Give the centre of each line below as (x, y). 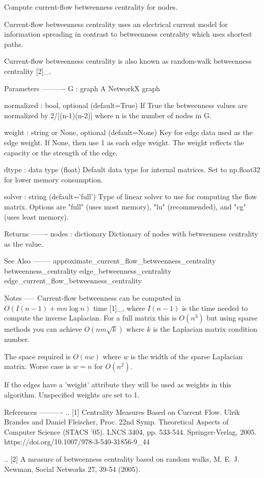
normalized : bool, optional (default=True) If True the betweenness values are (126, 105)
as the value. (24, 243)
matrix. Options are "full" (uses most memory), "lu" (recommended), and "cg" (125, 206)
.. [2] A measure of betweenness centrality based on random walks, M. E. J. (122, 459)
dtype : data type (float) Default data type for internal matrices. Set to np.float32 (132, 169)
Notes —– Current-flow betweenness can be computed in (93, 298)
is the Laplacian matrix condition (205, 329)
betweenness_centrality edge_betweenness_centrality (88, 270)
